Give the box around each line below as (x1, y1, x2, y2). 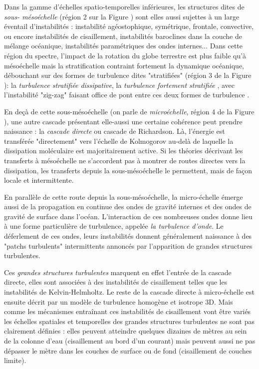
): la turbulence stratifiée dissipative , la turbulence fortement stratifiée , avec (4, 79, 235, 90)
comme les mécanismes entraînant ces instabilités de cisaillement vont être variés (4, 306, 251, 317)
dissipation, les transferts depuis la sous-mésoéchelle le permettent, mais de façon (4, 165, 253, 175)
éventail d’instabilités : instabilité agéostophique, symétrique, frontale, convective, (4, 21, 254, 31)
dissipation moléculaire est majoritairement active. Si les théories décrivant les (4, 145, 243, 156)
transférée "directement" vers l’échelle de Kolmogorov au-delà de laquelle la (4, 135, 234, 146)
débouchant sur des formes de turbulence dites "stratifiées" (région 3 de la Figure (4, 70, 252, 80)
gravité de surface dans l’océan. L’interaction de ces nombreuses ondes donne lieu (4, 211, 253, 221)
